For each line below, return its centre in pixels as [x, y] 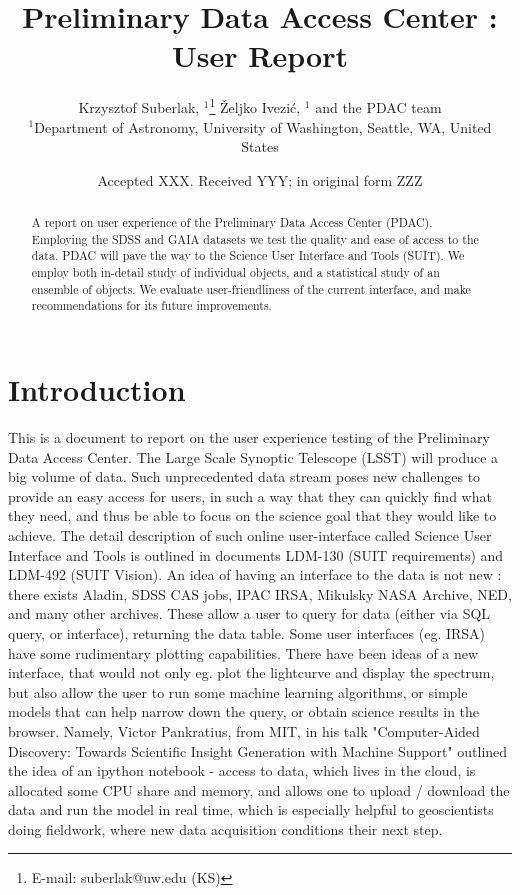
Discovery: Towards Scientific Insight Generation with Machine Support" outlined [258, 750]
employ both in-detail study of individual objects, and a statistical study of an [235, 272]
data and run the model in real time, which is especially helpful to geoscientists [251, 809]
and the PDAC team [378, 106]
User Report [260, 55]
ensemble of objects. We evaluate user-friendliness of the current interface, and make [251, 288]
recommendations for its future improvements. [151, 305]
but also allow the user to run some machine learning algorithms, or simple [238, 691]
